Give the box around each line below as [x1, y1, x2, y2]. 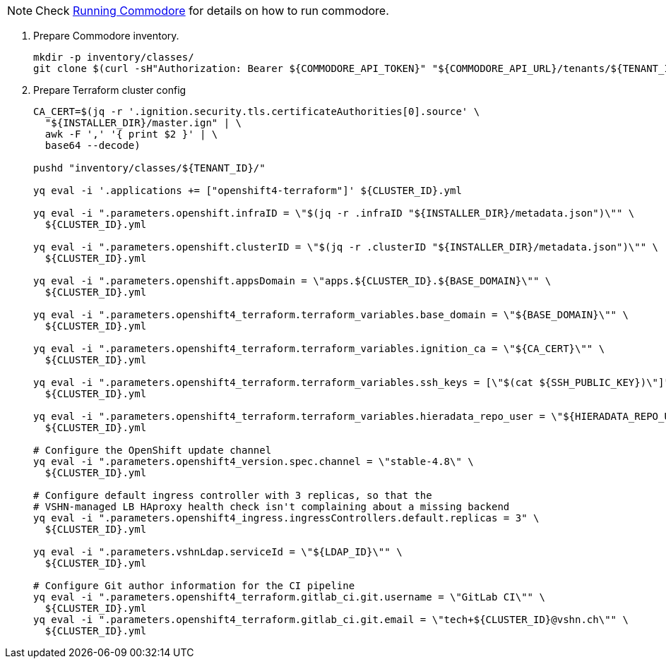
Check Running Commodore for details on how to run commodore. [35, 4, 389, 18]
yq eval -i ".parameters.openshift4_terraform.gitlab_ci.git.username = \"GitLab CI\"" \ [33, 591, 545, 603]
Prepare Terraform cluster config [33, 84, 186, 96]
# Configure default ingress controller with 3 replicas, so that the [33, 490, 432, 501]
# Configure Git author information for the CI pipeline [33, 580, 355, 591]
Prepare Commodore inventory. [33, 30, 179, 42]
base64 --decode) [44, 140, 141, 151]
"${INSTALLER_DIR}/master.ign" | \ [44, 117, 242, 128]
